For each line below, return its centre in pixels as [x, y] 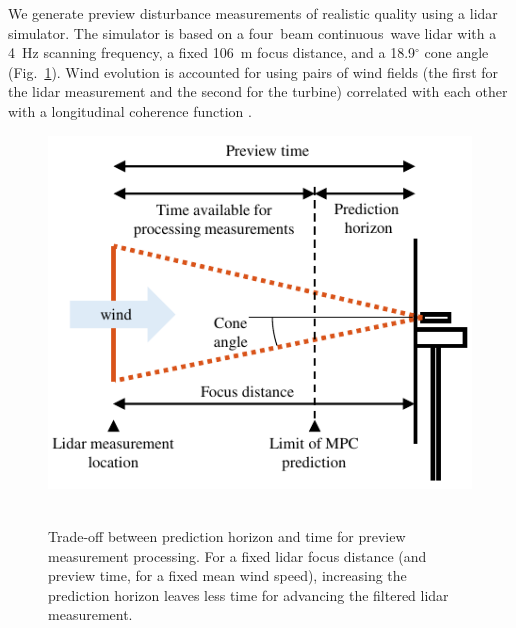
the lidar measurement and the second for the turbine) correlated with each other [258, 91]
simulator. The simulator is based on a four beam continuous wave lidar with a [252, 32]
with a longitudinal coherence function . [130, 110]
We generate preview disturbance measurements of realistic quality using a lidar [253, 13]
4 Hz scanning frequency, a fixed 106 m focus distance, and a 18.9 [212, 52]
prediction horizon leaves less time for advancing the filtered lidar [248, 594]
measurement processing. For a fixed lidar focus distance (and [237, 555]
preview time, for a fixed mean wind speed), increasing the [227, 575]
